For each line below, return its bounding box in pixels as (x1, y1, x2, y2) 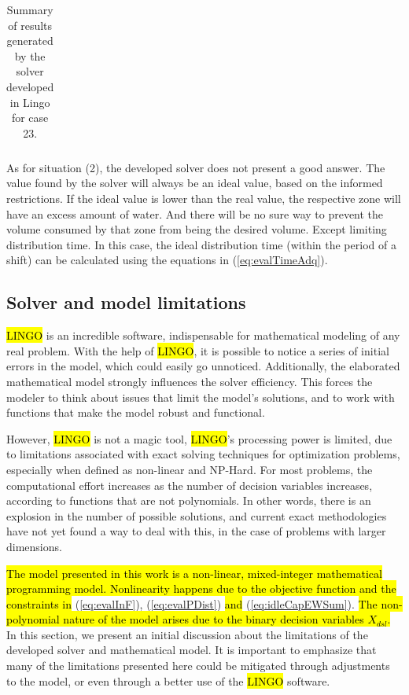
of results (8, 17, 53, 33)
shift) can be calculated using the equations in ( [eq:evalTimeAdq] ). (6, 252, 328, 268)
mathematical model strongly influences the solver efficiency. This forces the (6, 373, 373, 389)
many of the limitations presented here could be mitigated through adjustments (6, 657, 390, 674)
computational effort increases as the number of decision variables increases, (6, 476, 373, 493)
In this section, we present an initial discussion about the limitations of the (6, 626, 368, 642)
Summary (6, 2, 53, 17)
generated (6, 32, 53, 49)
